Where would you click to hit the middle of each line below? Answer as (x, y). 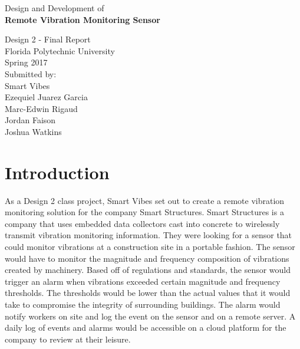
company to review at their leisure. (68, 339)
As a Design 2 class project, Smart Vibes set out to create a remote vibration (145, 200)
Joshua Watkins (33, 131)
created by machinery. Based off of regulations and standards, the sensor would (148, 270)
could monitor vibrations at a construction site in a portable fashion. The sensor (150, 247)
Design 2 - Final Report (48, 39)
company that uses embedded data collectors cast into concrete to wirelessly (142, 223)
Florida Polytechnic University (60, 50)
